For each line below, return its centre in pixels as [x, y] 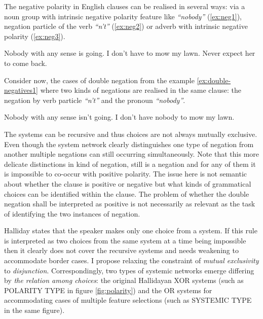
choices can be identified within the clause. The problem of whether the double [127, 193]
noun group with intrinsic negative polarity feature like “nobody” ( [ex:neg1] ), [123, 16]
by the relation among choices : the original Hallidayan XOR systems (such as [124, 280]
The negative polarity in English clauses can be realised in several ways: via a [125, 6]
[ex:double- [214, 80]
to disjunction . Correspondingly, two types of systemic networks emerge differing [129, 270]
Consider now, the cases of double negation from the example [99, 80]
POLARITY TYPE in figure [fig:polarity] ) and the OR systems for [108, 290]
